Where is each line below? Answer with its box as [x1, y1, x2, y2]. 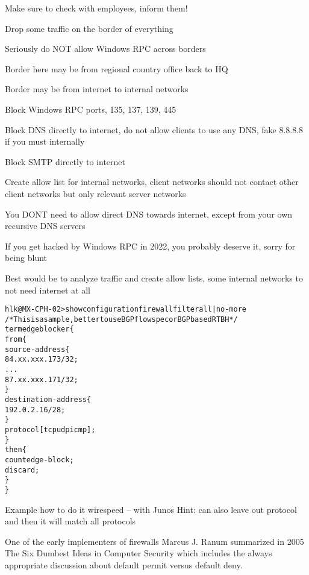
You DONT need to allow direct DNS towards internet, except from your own [5, 207, 293, 220]
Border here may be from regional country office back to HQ [5, 62, 228, 75]
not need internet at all [5, 283, 90, 296]
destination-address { [5, 395, 92, 404]
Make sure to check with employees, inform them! [5, 2, 188, 14]
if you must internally [5, 135, 85, 148]
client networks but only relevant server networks [5, 187, 186, 200]
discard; [5, 465, 40, 474]
